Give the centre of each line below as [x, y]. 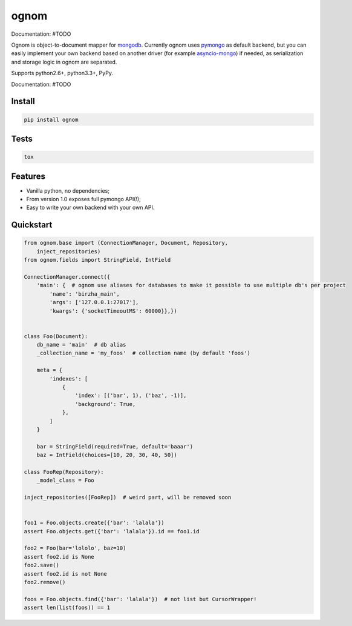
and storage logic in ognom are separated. [64, 62]
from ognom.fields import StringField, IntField [97, 260]
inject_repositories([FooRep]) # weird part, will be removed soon [128, 498]
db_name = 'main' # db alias [81, 345]
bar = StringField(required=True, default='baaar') [115, 446]
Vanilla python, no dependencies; [68, 190]
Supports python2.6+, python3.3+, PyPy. [62, 73]
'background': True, [105, 404]
